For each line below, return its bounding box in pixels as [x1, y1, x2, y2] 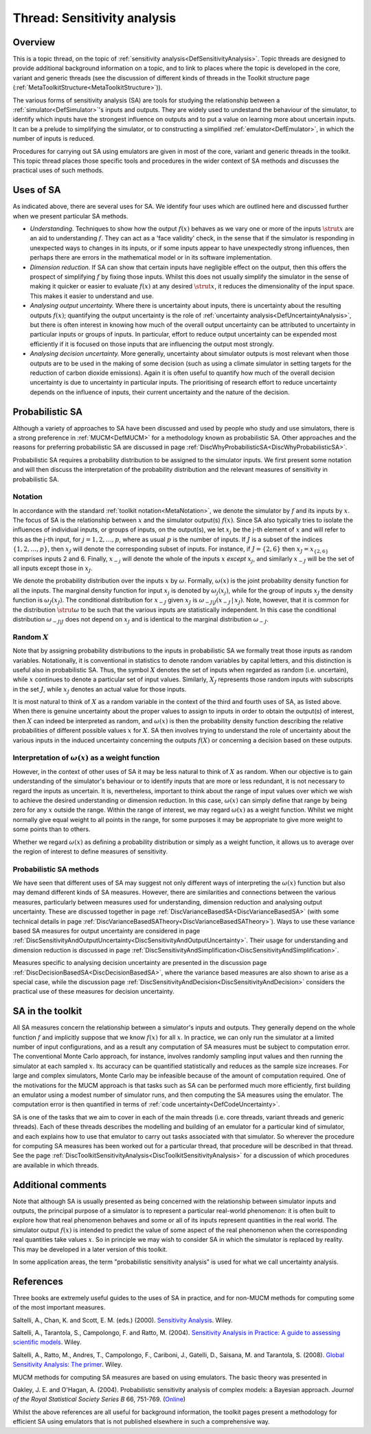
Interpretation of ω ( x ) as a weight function [12, 753, 160, 762]
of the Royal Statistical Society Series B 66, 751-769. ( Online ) [12, 1395, 185, 1404]
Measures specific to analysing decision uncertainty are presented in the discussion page [12, 959, 267, 967]
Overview [12, 36, 56, 48]
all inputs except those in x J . [12, 564, 93, 573]
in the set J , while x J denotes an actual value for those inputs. [12, 685, 187, 695]
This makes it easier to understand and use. [30, 292, 154, 300]
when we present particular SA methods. [12, 212, 128, 220]
